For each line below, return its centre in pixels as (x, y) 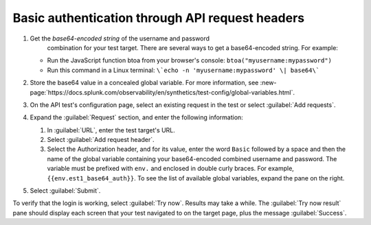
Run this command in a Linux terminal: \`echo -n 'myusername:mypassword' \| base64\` (183, 70)
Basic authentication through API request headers (159, 18)
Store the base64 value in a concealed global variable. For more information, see (144, 83)
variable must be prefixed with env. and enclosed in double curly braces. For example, (171, 169)
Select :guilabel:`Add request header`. (101, 140)
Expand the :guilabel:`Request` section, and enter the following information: (136, 117)
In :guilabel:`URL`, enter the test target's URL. (111, 130)
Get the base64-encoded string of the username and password (120, 38)
